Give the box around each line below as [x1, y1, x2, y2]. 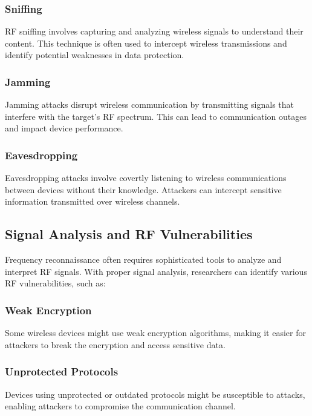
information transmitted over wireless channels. [5, 195, 180, 208]
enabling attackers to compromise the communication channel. [5, 400, 236, 412]
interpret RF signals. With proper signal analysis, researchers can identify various [5, 265, 307, 277]
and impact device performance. [5, 122, 123, 134]
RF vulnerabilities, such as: [5, 277, 106, 289]
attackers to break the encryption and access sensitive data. [5, 338, 226, 351]
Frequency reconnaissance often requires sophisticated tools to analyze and [5, 253, 282, 266]
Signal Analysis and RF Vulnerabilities [5, 225, 253, 243]
